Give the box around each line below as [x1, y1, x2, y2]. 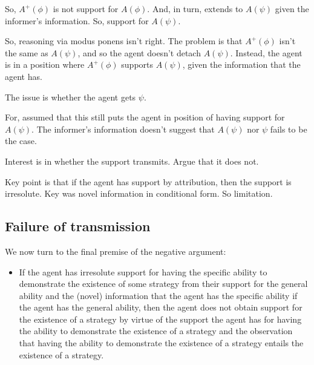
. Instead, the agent [230, 46, 303, 59]
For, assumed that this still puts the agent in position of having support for [5, 111, 285, 123]
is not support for [53, 2, 119, 15]
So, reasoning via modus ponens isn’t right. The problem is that [5, 35, 243, 47]
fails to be [270, 122, 307, 135]
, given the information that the [182, 58, 301, 71]
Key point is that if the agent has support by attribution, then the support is [5, 175, 292, 188]
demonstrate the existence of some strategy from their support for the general [19, 277, 308, 290]
